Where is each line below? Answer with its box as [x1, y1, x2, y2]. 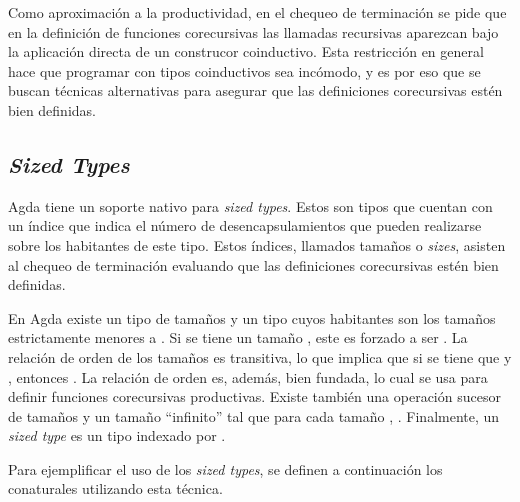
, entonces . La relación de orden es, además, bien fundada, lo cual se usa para [8, 366, 488, 387]
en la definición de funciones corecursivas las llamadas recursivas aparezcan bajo [8, 21, 499, 42]
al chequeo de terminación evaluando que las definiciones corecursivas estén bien [8, 254, 499, 275]
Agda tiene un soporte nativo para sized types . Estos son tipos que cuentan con [8, 195, 493, 216]
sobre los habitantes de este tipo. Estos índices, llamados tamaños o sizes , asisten [8, 234, 506, 255]
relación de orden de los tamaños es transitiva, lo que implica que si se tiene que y [8, 346, 512, 367]
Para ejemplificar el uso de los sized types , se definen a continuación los [8, 458, 443, 479]
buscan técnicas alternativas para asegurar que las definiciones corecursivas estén [8, 80, 503, 101]
